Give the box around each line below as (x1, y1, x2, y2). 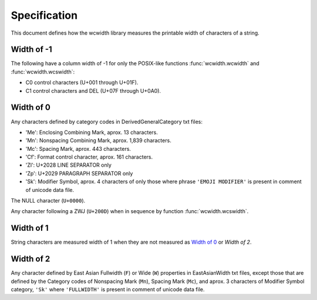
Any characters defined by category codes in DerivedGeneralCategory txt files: (11, 118, 203, 125)
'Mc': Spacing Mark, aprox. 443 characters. (25, 145, 131, 152)
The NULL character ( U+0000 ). (11, 197, 86, 204)
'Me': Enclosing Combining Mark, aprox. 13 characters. (25, 129, 158, 136)
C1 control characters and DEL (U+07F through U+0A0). (25, 87, 161, 94)
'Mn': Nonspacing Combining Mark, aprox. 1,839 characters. (25, 137, 171, 144)
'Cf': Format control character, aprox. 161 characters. (25, 153, 153, 161)
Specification (11, 9, 78, 22)
